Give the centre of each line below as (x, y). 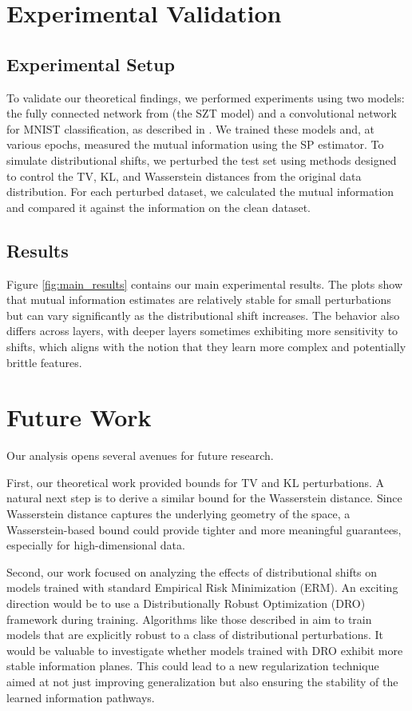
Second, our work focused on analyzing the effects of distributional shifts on (192, 571)
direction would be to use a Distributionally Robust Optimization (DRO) (186, 603)
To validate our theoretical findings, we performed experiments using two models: (206, 97)
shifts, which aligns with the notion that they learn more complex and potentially (206, 346)
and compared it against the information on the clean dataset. (158, 207)
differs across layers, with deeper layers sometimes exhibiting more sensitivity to (202, 331)
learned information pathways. (81, 697)
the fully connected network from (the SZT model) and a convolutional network (202, 113)
